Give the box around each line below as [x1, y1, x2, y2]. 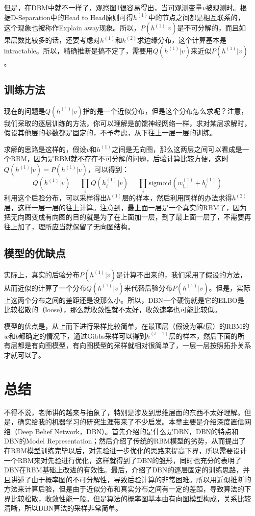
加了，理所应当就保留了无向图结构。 [17, 221, 134, 232]
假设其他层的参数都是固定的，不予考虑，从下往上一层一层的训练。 [4, 127, 217, 138]
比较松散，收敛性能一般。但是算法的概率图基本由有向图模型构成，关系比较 [10, 493, 251, 503]
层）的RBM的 [205, 321, 250, 331]
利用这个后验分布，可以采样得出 [4, 193, 107, 203]
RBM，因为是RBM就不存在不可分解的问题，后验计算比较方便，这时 [10, 153, 229, 164]
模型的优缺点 [4, 246, 66, 261]
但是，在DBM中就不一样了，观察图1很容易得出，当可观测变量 [4, 2, 203, 12]
